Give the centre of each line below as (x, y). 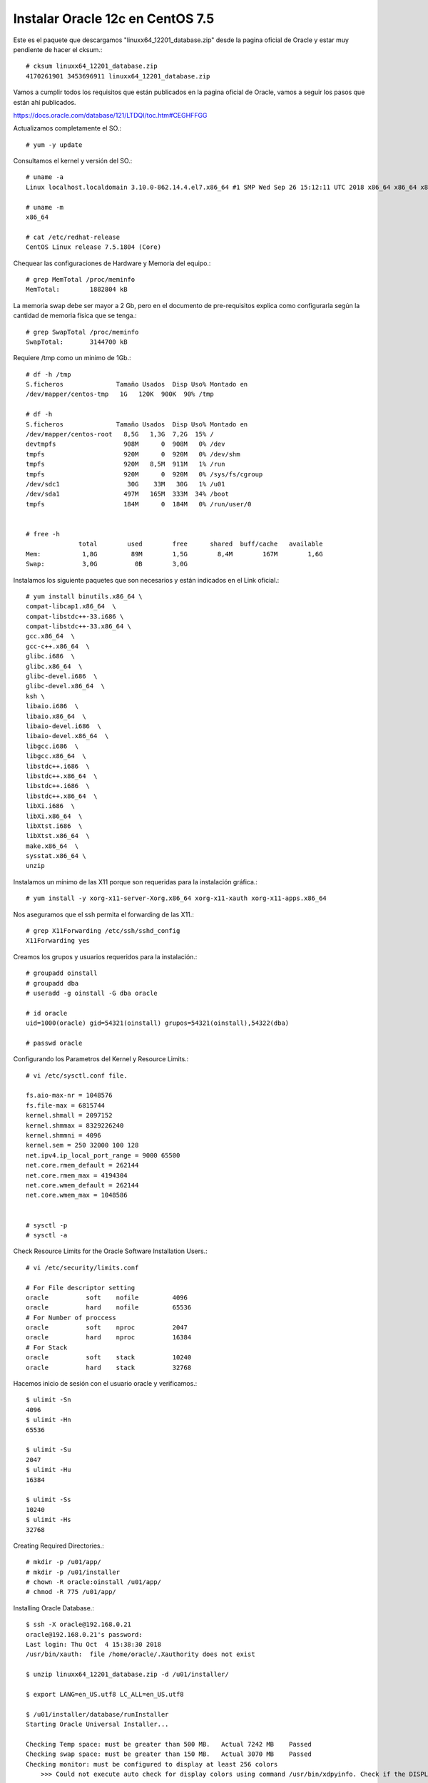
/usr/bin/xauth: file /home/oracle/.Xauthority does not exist (141, 1654)
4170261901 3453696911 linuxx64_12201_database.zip (118, 76)
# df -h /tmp (49, 374)
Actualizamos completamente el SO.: (67, 128)
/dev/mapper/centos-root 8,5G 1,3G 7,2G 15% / (120, 434)
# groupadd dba (52, 983)
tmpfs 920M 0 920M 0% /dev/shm (133, 454)
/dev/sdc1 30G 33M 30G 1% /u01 (126, 484)
